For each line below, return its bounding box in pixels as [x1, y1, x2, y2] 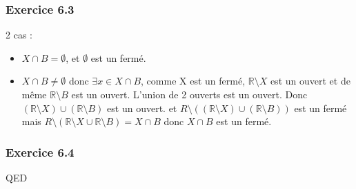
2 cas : [6, 27, 32, 42]
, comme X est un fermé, [141, 74, 246, 88]
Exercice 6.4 [6, 143, 75, 160]
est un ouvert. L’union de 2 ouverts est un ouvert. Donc [71, 87, 308, 101]
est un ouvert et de [270, 74, 350, 88]
